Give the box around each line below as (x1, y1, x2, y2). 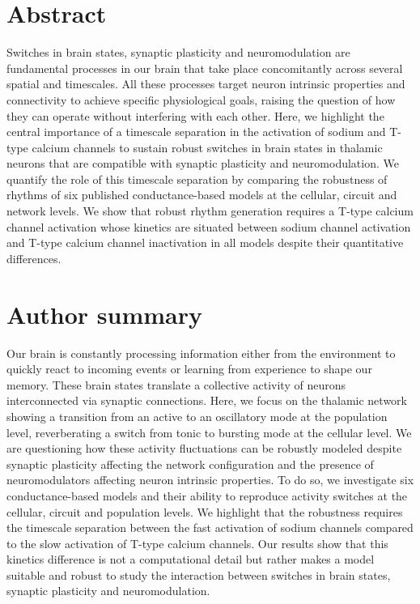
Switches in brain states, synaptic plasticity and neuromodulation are (6, 44, 350, 61)
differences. (6, 249, 62, 266)
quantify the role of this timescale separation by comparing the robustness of (6, 170, 388, 187)
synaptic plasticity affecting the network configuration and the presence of (6, 455, 374, 472)
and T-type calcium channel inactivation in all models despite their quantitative (6, 234, 404, 251)
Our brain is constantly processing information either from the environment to (6, 344, 396, 361)
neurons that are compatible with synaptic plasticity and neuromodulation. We (6, 155, 399, 172)
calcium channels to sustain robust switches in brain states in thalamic (32, 138, 383, 155)
